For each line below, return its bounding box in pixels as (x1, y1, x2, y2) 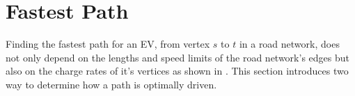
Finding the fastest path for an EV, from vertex (6, 37, 210, 51)
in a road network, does (239, 37, 340, 51)
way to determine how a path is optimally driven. (6, 77, 217, 91)
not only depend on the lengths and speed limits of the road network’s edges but (6, 50, 349, 64)
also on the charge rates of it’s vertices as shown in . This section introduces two (6, 64, 349, 78)
